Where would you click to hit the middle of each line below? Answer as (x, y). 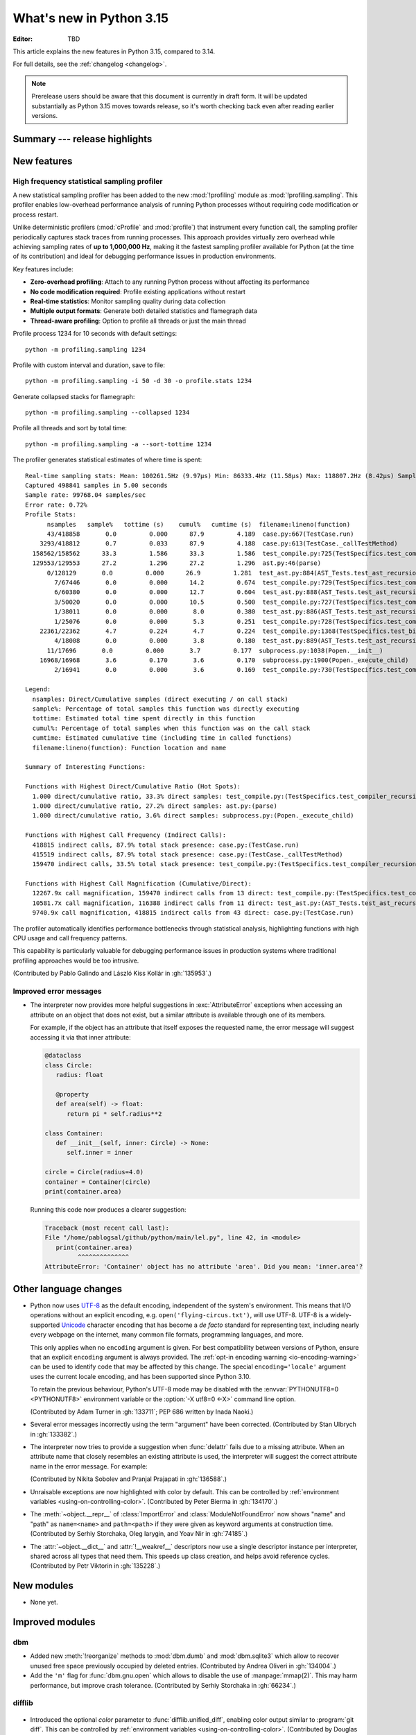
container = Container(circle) (98, 1182)
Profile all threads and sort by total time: (70, 428)
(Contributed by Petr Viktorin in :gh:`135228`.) (95, 1566)
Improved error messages (57, 991)
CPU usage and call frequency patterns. (70, 938)
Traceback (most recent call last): (107, 1228)
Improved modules (54, 1622)
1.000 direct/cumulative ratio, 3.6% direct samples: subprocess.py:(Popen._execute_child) (193, 816)
